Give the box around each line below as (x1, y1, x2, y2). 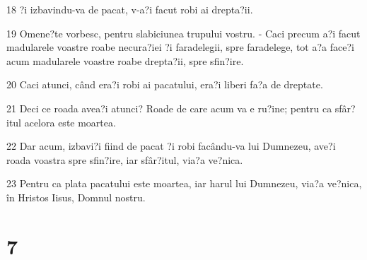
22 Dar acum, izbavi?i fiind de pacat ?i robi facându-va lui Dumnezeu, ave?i (6, 138, 336, 153)
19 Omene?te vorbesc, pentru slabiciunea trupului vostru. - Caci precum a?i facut (6, 25, 361, 40)
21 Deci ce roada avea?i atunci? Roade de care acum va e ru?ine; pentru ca (6, 100, 332, 115)
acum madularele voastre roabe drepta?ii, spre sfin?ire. (6, 53, 244, 68)
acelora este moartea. (24, 114, 116, 129)
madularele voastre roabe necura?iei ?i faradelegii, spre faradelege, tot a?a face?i (6, 40, 354, 54)
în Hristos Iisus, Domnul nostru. (6, 189, 146, 204)
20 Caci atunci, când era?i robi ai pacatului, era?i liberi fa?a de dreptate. (6, 77, 323, 92)
